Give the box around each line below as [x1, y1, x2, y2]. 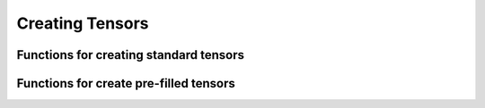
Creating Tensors [16, 13, 149, 33]
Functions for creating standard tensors [16, 47, 245, 62]
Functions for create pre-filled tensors [16, 76, 235, 91]
